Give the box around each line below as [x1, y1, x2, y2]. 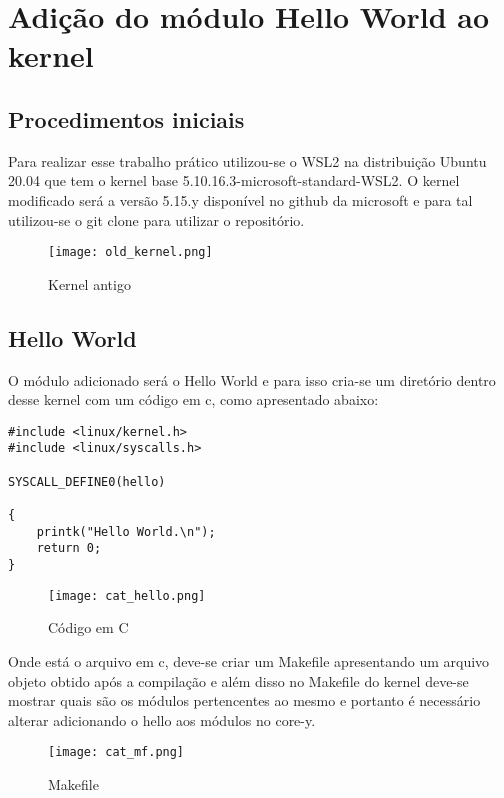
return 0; [36, 541, 102, 556]
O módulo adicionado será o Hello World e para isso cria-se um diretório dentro [8, 369, 496, 390]
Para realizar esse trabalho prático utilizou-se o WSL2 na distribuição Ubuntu [8, 150, 487, 171]
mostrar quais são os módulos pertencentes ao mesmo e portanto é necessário [8, 690, 481, 711]
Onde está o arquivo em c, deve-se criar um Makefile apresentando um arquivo [8, 650, 490, 671]
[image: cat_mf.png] [48, 745, 185, 760]
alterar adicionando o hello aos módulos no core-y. [8, 709, 316, 730]
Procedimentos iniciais [8, 103, 245, 134]
